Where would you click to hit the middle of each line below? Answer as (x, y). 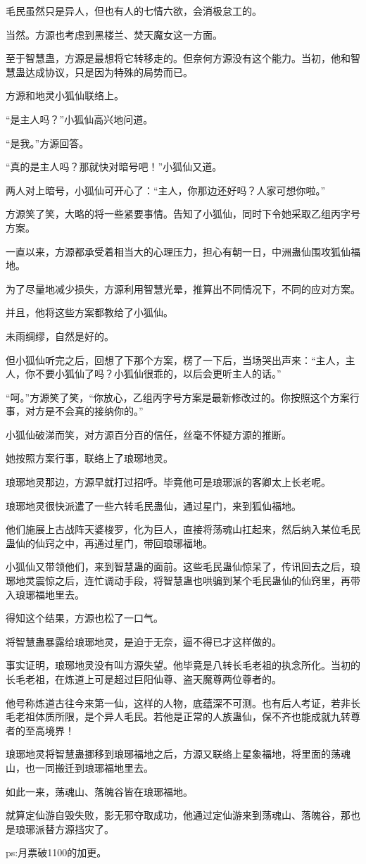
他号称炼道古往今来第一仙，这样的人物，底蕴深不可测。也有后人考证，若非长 (183, 702)
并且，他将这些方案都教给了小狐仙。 (89, 312)
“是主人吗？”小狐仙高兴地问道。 (80, 119)
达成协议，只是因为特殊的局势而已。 (109, 71)
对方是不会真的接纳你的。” (84, 411)
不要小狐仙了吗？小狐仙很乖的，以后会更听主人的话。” (158, 374)
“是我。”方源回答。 (48, 143)
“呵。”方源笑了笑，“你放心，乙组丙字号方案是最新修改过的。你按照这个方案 (178, 397)
